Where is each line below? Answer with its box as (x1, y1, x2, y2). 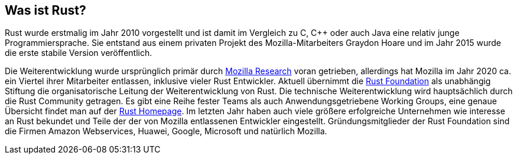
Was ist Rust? (5, 3, 86, 18)
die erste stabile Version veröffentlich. (5, 48, 152, 58)
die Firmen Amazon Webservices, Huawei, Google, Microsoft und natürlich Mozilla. (5, 126, 327, 137)
